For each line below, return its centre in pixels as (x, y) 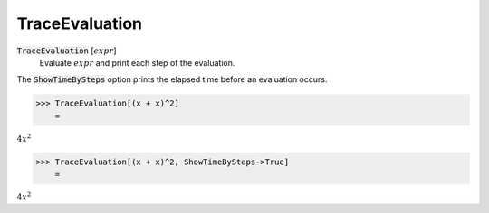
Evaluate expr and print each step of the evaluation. (137, 62)
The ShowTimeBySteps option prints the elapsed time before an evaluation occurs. (172, 79)
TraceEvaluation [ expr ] (67, 51)
